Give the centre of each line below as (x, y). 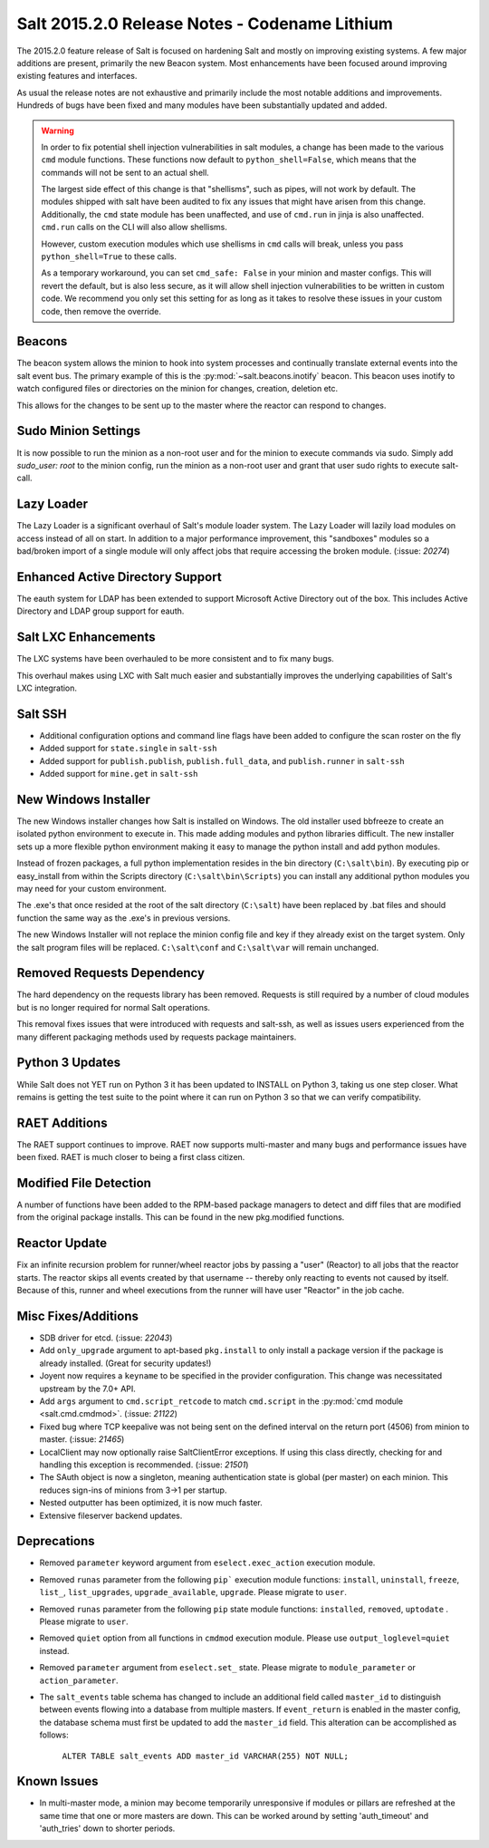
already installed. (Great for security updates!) (125, 1363)
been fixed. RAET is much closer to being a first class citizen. (131, 1157)
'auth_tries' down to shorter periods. (107, 1829)
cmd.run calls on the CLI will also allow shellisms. (134, 227)
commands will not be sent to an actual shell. (125, 172)
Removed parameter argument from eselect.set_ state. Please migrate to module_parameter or (227, 1668)
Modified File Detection (84, 1183)
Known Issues (58, 1781)
